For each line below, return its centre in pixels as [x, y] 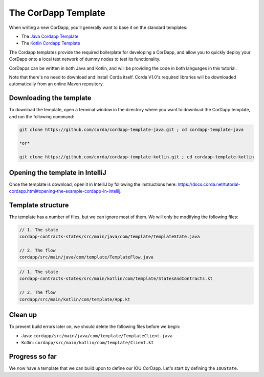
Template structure [39, 205]
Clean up [23, 315]
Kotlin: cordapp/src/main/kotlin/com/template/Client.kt [88, 342]
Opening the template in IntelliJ [58, 172]
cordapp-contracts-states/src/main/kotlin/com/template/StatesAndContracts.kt [116, 279]
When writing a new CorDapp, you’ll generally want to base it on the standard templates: [98, 27]
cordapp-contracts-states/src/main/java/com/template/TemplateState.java [110, 237]
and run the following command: [42, 116]
